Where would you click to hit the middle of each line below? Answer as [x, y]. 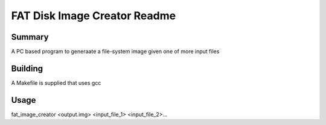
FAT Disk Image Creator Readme [94, 16]
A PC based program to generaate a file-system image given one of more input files [115, 52]
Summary [30, 37]
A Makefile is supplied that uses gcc [56, 83]
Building [27, 68]
